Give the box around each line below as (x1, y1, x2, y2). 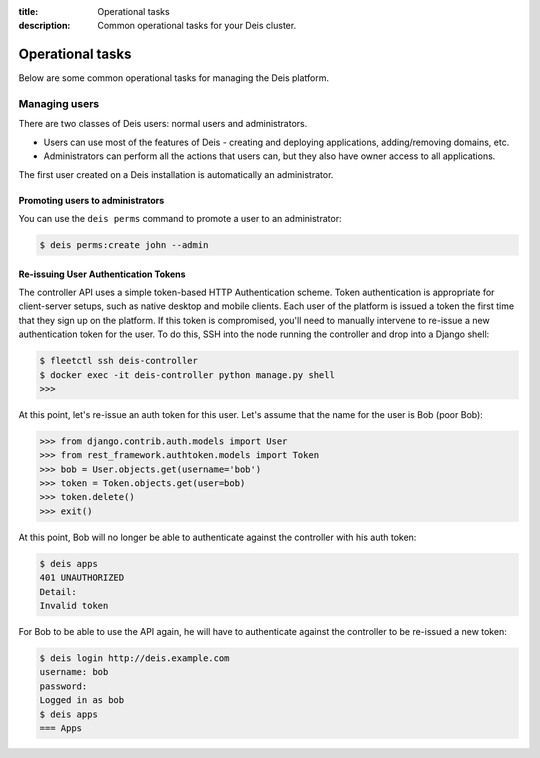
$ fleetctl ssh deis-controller (39, 355, 199, 367)
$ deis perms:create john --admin (39, 239, 209, 250)
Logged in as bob (39, 695, 125, 706)
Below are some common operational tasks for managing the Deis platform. (18, 72, 330, 84)
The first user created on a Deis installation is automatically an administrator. (18, 168, 334, 180)
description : (18, 20, 71, 32)
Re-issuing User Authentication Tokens (18, 268, 186, 280)
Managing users (18, 97, 100, 111)
